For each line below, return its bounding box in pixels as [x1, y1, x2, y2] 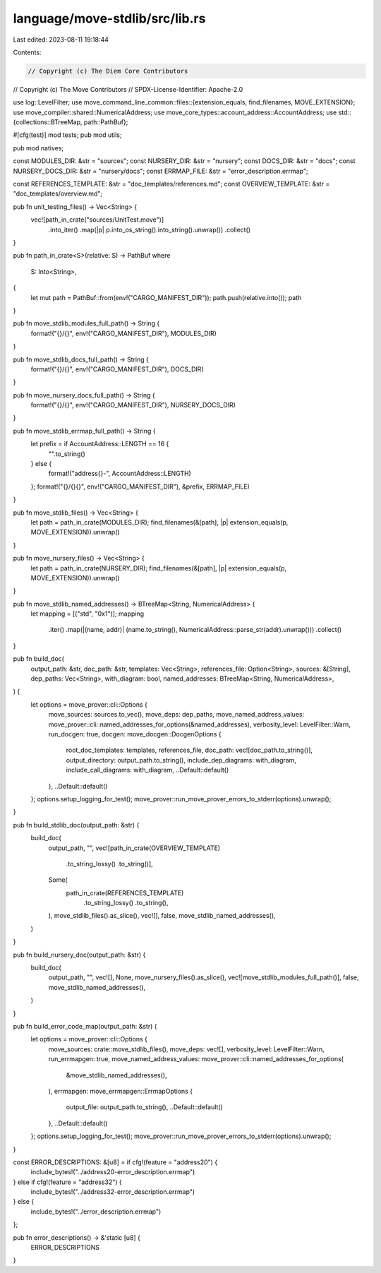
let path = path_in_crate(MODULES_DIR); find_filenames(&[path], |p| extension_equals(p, [30, 518, 289, 526]
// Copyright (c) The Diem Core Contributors [28, 67, 188, 75]
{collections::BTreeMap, [13, 118, 83, 126]
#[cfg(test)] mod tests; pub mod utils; [13, 131, 122, 139]
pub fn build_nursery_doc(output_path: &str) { [13, 950, 146, 959]
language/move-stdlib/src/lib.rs [13, 11, 206, 26]
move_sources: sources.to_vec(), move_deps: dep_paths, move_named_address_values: [48, 710, 305, 719]
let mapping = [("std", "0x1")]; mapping [30, 609, 145, 618]
